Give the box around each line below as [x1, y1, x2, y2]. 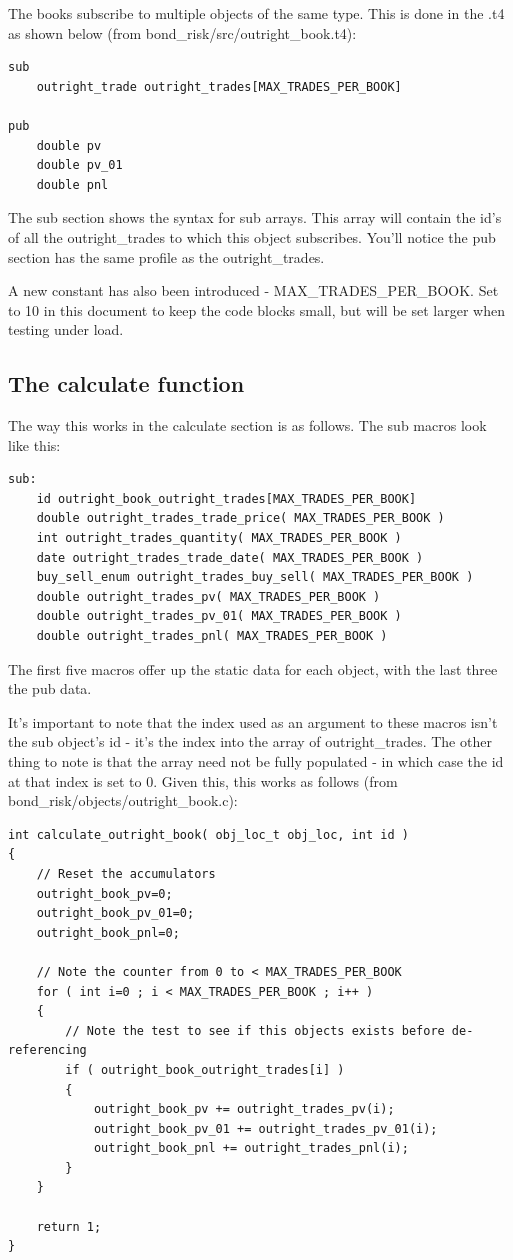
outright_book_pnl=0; [36, 925, 180, 940]
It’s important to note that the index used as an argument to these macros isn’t [8, 711, 498, 732]
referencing [8, 1043, 87, 1058]
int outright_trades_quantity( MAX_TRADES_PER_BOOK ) [36, 531, 402, 546]
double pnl [36, 177, 109, 192]
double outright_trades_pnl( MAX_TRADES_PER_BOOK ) [36, 629, 388, 644]
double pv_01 [36, 158, 123, 173]
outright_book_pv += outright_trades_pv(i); [93, 1102, 395, 1117]
